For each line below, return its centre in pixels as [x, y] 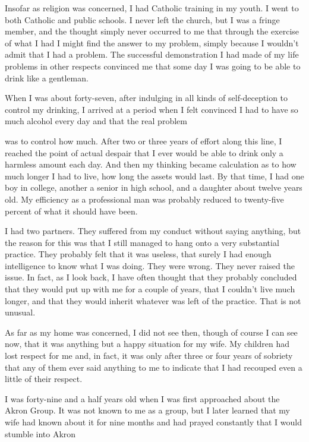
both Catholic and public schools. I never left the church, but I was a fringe [142, 19]
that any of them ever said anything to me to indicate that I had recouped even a [154, 367]
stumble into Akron [40, 433]
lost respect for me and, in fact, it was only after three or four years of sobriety [149, 356]
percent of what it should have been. [71, 211]
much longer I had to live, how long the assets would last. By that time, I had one [154, 176]
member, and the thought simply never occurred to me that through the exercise [152, 31]
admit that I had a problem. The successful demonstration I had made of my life [152, 54]
